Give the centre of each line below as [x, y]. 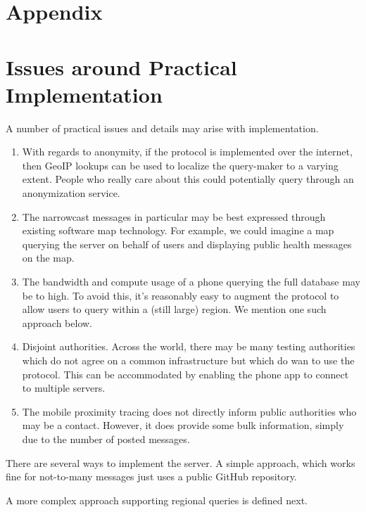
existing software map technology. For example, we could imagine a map [178, 230]
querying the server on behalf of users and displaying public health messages [187, 244]
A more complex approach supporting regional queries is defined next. [157, 500]
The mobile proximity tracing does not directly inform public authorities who [189, 411]
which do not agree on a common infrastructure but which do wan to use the [188, 360]
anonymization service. [71, 193]
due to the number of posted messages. [106, 439]
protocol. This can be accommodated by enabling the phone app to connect [185, 374]
